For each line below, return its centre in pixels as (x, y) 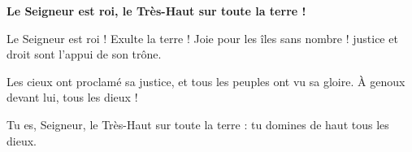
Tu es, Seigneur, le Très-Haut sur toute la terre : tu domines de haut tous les (198, 124)
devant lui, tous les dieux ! (72, 97)
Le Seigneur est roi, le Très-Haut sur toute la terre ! (156, 11)
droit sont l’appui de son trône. (84, 54)
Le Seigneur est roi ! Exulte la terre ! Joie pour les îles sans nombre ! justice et (202, 38)
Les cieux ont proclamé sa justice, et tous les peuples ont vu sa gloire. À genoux (206, 81)
